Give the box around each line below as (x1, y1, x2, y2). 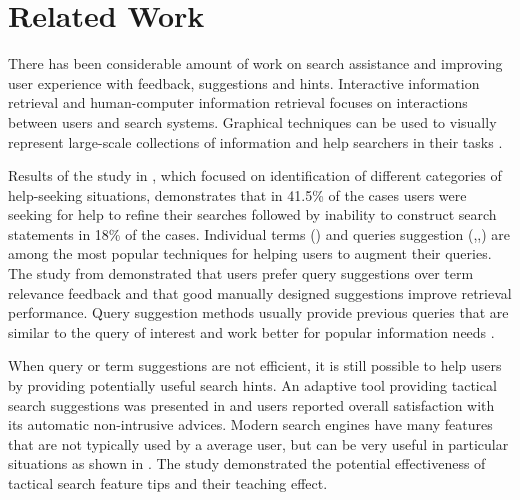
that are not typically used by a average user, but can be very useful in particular (8, 433, 509, 454)
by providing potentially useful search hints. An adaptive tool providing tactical (8, 375, 497, 396)
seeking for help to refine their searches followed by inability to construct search (8, 204, 497, 225)
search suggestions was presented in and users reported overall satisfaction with (8, 394, 495, 415)
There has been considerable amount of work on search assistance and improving (8, 53, 503, 74)
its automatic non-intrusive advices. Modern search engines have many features (8, 414, 493, 435)
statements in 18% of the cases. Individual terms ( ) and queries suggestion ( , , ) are (8, 223, 510, 244)
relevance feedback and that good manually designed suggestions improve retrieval (8, 282, 512, 303)
